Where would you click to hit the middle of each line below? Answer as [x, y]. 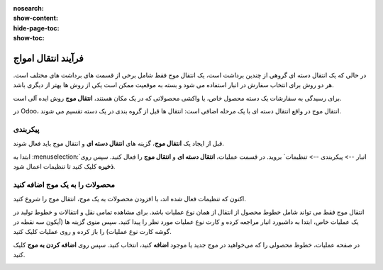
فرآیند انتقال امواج [49, 58]
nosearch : [28, 8]
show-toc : [29, 38]
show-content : [35, 18]
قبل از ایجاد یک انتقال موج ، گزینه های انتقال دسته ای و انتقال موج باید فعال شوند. [119, 144]
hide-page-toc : [36, 28]
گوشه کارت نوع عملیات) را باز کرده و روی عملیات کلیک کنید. [92, 232]
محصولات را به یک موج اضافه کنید [64, 184]
